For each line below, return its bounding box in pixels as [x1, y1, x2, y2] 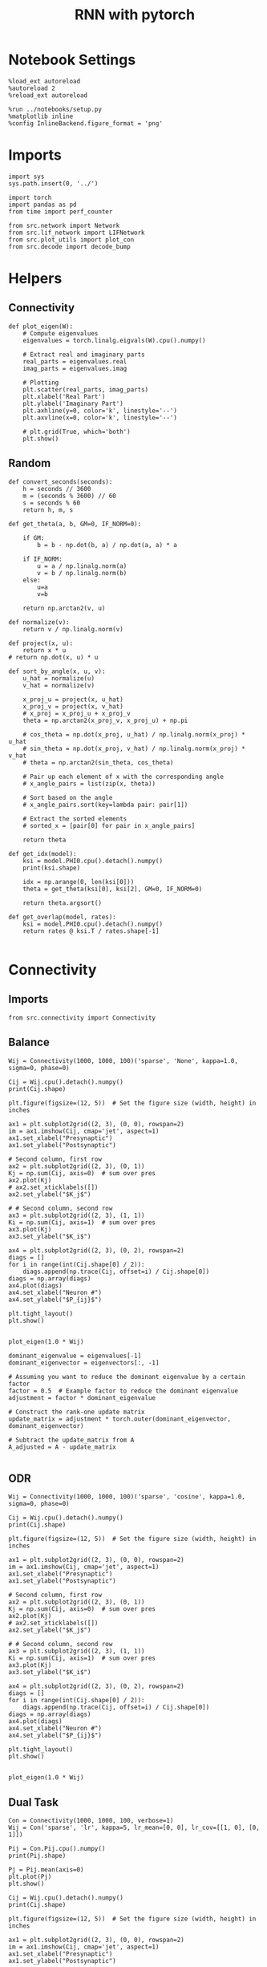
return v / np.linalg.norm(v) [22, 625, 124, 633]
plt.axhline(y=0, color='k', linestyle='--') [22, 407, 178, 415]
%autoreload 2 [8, 84, 56, 92]
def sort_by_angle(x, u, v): [8, 667, 106, 675]
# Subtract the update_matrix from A [8, 1436, 135, 1444]
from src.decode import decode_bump [8, 242, 131, 250]
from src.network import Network [8, 221, 120, 229]
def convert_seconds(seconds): [8, 477, 113, 486]
